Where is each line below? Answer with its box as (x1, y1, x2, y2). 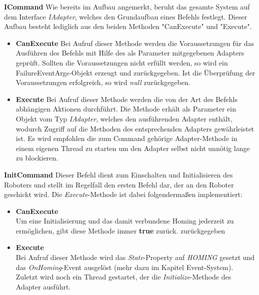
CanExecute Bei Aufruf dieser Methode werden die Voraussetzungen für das (15, 37, 254, 48)
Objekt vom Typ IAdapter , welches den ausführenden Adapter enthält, (15, 113, 232, 123)
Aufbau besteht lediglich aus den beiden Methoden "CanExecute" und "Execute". (4, 21, 252, 31)
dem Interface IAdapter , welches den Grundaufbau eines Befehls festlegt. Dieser (4, 11, 247, 21)
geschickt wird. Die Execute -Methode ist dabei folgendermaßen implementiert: (4, 189, 242, 199)
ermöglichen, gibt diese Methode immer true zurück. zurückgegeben (15, 225, 225, 235)
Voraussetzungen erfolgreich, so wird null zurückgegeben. (15, 77, 190, 87)
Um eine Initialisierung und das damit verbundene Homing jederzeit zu (15, 215, 234, 226)
